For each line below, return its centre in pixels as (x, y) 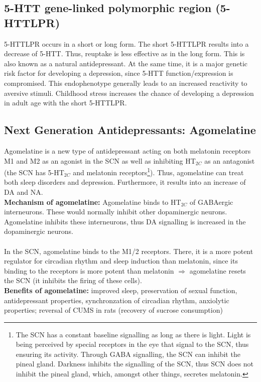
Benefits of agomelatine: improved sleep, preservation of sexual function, (121, 290)
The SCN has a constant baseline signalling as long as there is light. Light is (133, 334)
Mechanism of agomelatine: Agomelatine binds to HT (93, 202)
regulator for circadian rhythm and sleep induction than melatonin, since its (121, 261)
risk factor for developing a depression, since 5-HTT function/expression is (119, 73)
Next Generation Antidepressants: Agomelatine (130, 130)
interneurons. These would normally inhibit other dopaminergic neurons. (116, 212)
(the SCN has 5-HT (34, 172)
